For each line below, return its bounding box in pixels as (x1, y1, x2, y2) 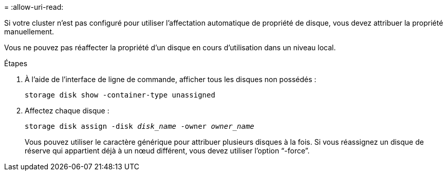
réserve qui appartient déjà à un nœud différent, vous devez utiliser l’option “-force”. (25, 146, 310, 155)
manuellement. (4, 27, 54, 36)
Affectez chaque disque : (25, 106, 109, 115)
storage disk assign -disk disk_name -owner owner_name (25, 122, 254, 130)
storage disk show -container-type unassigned (25, 91, 215, 99)
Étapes (4, 59, 28, 68)
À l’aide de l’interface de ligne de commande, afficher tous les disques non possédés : (25, 75, 316, 84)
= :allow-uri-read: (4, 3, 64, 11)
